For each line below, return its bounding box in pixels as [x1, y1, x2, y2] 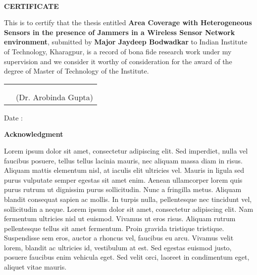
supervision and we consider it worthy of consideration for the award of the [4, 56, 232, 66]
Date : [4, 112, 23, 122]
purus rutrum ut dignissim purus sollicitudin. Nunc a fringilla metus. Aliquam [4, 184, 242, 195]
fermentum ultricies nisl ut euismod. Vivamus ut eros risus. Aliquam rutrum [4, 213, 236, 224]
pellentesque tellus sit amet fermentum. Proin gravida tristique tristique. [4, 223, 224, 233]
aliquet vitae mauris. [4, 262, 67, 272]
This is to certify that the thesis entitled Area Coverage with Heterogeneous [4, 17, 252, 28]
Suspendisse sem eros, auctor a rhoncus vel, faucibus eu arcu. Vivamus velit [4, 233, 234, 243]
